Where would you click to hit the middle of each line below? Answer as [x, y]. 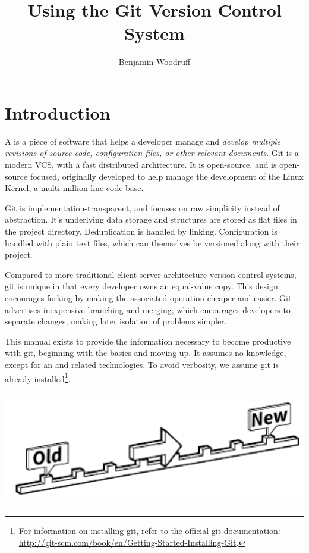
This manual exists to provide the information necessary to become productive [148, 341]
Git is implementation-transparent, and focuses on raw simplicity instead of [142, 207]
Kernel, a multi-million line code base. [74, 188]
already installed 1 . [38, 377]
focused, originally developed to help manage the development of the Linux [167, 176]
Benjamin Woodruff [154, 62]
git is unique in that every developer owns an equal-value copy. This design [141, 286]
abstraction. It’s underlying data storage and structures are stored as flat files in [151, 219]
